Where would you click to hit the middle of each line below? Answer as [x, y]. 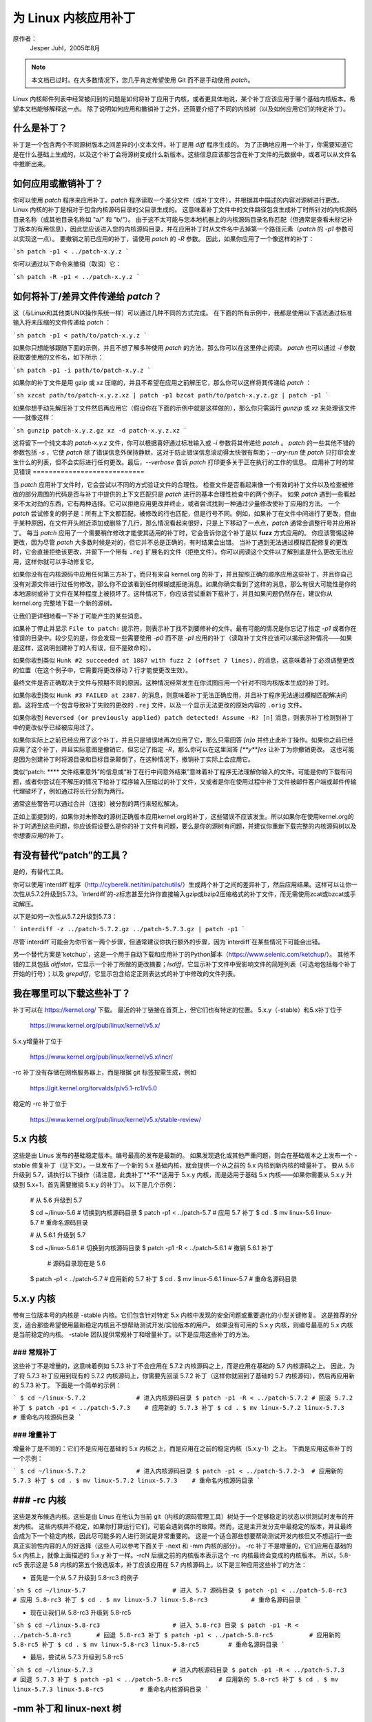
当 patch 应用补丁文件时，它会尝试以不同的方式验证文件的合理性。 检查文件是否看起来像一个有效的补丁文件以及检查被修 [183, 484]
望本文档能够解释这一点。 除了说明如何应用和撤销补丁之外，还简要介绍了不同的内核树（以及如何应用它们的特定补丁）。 [181, 108]
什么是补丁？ [40, 128]
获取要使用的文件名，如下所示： [58, 357]
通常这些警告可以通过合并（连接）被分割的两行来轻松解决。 [97, 804]
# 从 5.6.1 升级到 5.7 [58, 1235]
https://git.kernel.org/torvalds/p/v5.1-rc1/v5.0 [94, 1088]
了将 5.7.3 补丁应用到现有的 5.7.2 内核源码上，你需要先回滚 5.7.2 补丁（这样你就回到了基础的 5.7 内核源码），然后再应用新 [184, 1376]
